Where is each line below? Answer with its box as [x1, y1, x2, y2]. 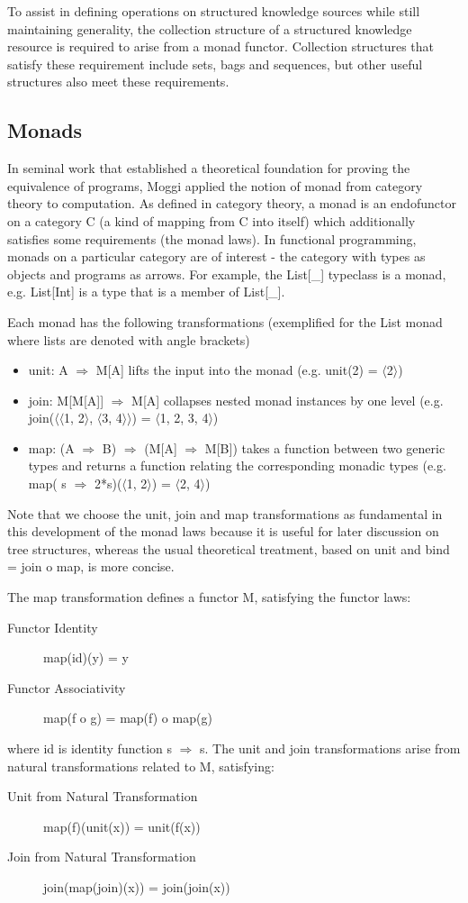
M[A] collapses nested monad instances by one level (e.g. [131, 390, 444, 409]
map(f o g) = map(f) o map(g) [43, 708, 212, 727]
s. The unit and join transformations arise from [200, 739, 461, 758]
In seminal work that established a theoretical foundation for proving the [7, 159, 410, 178]
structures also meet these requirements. [7, 72, 229, 91]
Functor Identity [7, 617, 98, 636]
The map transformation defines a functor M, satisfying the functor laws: [7, 588, 411, 607]
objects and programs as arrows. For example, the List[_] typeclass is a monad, [7, 264, 446, 283]
